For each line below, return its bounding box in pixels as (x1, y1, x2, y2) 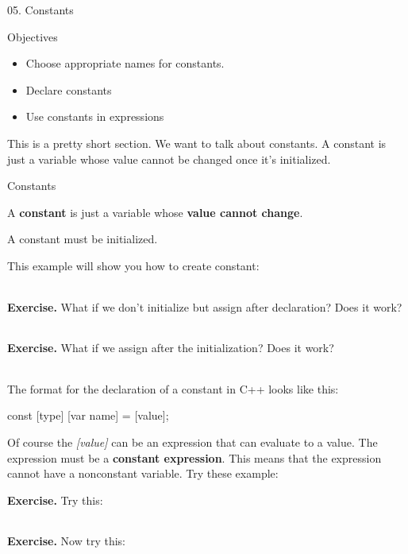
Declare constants (25, 81, 112, 98)
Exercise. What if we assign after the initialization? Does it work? (7, 339, 334, 356)
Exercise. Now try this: (7, 533, 125, 549)
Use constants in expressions (25, 108, 164, 125)
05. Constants (7, 2, 74, 17)
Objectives (7, 28, 58, 45)
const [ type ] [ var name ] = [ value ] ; (7, 407, 169, 424)
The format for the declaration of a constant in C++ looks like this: (7, 380, 339, 397)
